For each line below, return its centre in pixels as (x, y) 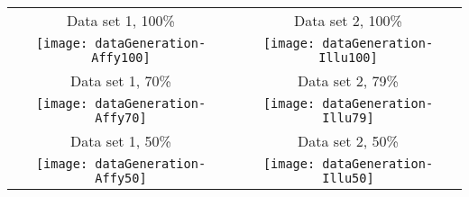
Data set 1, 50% (121, 141)
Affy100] (121, 58)
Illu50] (348, 178)
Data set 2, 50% (348, 141)
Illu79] (348, 118)
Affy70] (121, 118)
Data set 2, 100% (348, 20)
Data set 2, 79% (348, 81)
